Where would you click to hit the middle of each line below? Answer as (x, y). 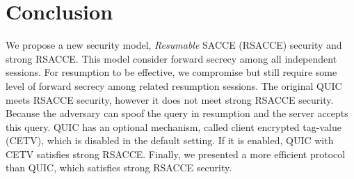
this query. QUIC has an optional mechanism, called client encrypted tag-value (174, 126)
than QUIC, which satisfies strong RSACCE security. (119, 168)
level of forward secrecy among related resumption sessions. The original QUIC (174, 85)
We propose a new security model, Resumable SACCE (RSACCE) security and (174, 45)
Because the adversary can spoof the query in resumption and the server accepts (177, 113)
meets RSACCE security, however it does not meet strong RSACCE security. (170, 99)
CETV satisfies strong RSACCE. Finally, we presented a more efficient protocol (176, 154)
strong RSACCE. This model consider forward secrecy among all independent (171, 58)
